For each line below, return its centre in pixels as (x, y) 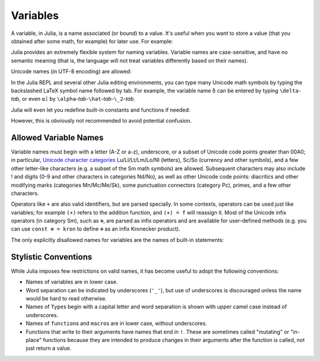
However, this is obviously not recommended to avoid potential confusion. (101, 121)
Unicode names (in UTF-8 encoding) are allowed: (71, 72)
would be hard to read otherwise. (66, 298)
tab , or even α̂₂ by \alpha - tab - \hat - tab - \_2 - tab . (73, 99)
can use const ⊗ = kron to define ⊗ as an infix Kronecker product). (96, 229)
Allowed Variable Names (57, 137)
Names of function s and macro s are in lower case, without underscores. (116, 324)
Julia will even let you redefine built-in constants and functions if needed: (100, 110)
